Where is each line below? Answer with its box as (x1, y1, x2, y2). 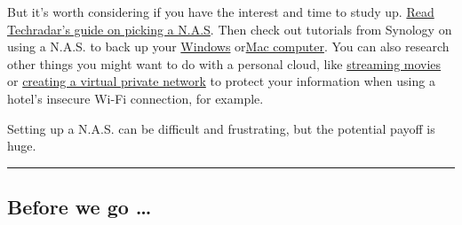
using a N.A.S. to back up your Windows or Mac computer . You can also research (7, 37, 450, 56)
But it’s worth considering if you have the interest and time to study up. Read (7, 3, 434, 20)
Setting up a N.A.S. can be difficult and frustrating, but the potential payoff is (7, 119, 435, 137)
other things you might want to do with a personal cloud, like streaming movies (7, 54, 442, 73)
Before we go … (7, 193, 152, 221)
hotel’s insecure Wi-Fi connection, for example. (7, 89, 264, 107)
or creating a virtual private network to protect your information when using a (7, 72, 435, 90)
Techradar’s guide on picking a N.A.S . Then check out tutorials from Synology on (7, 19, 452, 38)
